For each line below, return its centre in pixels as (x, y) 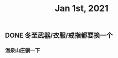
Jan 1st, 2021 (82, 8)
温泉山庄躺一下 (23, 50)
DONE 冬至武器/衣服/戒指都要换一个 (59, 36)
